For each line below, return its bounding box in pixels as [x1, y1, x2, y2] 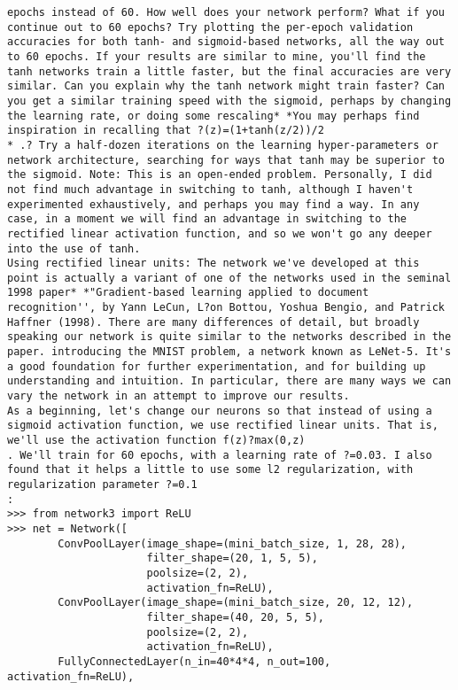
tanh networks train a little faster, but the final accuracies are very [7, 65, 452, 78]
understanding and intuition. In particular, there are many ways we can [7, 375, 452, 388]
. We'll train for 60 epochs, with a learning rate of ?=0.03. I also [7, 448, 432, 461]
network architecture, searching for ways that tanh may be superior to [7, 153, 445, 167]
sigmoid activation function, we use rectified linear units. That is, [7, 419, 439, 432]
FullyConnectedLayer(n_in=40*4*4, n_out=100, [58, 655, 331, 668]
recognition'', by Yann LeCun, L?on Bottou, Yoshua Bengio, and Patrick [7, 301, 445, 314]
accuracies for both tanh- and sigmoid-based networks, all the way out [7, 35, 445, 49]
